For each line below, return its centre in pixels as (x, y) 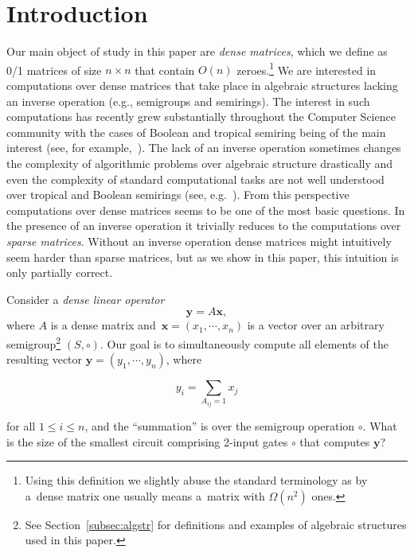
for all (21, 426)
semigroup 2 (34, 342)
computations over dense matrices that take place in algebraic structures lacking (202, 85)
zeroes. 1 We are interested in (307, 68)
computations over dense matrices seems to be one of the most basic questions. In (206, 210)
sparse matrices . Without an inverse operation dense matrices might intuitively (199, 241)
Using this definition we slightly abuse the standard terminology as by (196, 480)
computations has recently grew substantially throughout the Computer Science (201, 117)
